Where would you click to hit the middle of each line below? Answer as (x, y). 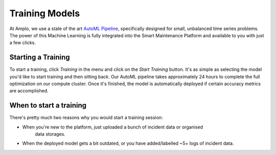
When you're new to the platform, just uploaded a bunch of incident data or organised (113, 127)
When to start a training (48, 105)
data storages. (50, 134)
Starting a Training (40, 57)
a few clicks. (22, 43)
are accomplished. (29, 91)
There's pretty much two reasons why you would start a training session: (86, 118)
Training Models (45, 13)
